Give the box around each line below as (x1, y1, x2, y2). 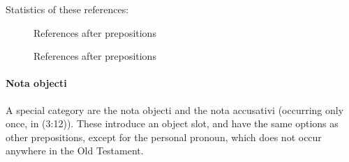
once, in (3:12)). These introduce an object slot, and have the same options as (6, 116, 339, 131)
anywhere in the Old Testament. (6, 143, 144, 158)
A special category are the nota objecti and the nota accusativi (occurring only (6, 102, 344, 117)
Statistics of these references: (6, 2, 129, 16)
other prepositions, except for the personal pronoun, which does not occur (6, 129, 322, 144)
